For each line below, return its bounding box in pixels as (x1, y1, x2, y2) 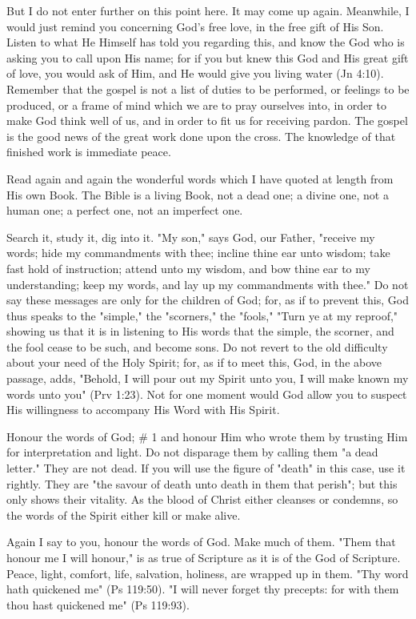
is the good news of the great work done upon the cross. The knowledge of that (6, 127, 396, 144)
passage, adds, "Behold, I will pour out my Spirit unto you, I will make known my (6, 370, 409, 387)
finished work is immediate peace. (6, 143, 171, 160)
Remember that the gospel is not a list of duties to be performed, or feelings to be (6, 80, 410, 97)
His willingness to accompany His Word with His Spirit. (6, 401, 280, 418)
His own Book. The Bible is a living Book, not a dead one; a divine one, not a (6, 186, 389, 203)
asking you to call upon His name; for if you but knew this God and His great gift (6, 49, 409, 66)
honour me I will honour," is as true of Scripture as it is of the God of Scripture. (6, 549, 401, 565)
